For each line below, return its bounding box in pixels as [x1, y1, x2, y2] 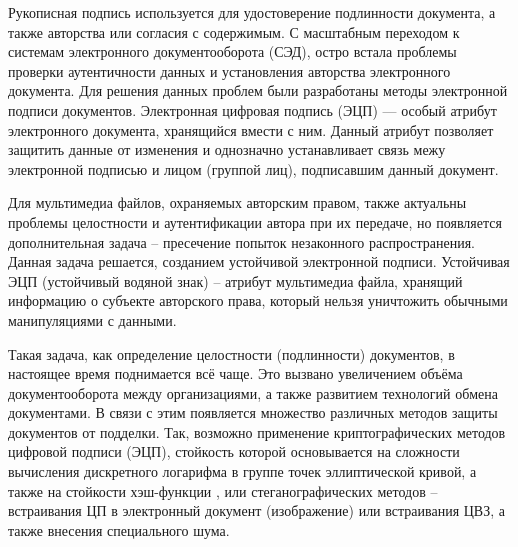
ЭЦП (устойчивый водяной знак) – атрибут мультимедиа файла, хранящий [8, 270, 463, 291]
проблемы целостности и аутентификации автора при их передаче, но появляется [8, 211, 502, 232]
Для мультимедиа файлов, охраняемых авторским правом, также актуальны [8, 192, 467, 213]
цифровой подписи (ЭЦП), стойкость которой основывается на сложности [8, 441, 460, 462]
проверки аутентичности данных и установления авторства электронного [8, 60, 451, 81]
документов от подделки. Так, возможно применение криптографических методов [8, 421, 506, 442]
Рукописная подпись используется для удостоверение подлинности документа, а [8, 2, 496, 22]
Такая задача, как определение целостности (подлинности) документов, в [8, 343, 455, 364]
